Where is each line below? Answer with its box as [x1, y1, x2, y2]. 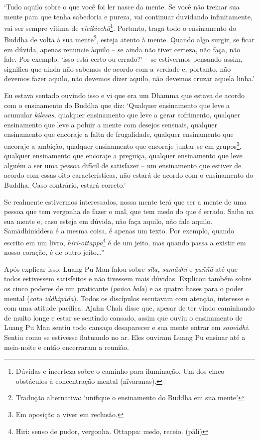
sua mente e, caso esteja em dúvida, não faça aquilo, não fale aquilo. [4, 216, 213, 226]
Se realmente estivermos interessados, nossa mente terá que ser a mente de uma [4, 196, 247, 207]
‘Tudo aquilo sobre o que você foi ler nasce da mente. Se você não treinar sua [4, 1, 240, 11]
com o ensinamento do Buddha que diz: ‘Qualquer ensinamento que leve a [4, 100, 230, 110]
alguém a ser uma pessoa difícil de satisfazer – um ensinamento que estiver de [4, 160, 242, 170]
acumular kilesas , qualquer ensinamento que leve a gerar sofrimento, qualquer [4, 110, 241, 120]
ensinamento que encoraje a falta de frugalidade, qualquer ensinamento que [4, 129, 234, 139]
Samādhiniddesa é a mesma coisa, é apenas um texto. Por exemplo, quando [4, 225, 235, 236]
